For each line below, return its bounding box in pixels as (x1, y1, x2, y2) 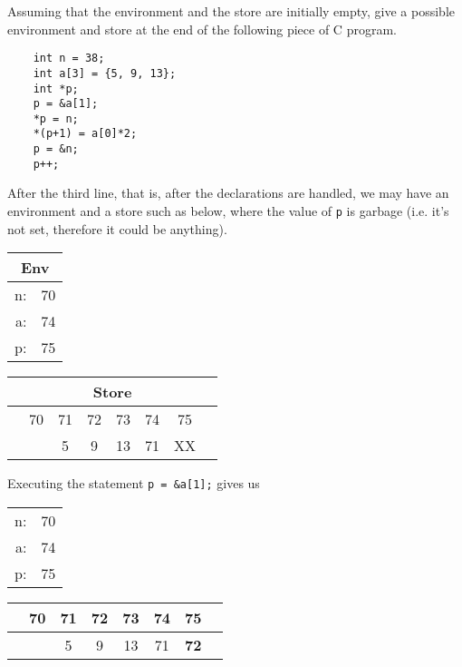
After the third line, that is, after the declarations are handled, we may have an (7, 183, 449, 202)
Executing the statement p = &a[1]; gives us (7, 474, 260, 493)
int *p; (33, 82, 79, 95)
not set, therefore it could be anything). (7, 219, 227, 238)
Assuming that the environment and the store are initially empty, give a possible (7, 2, 456, 20)
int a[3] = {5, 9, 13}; (33, 66, 177, 80)
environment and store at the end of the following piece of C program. (7, 19, 397, 38)
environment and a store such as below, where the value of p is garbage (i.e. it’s (7, 201, 449, 221)
